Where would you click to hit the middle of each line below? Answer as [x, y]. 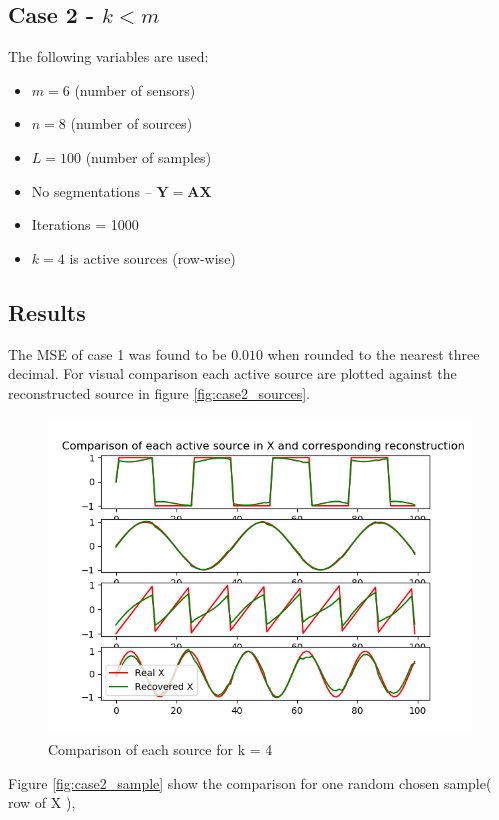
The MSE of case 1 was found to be [117, 353]
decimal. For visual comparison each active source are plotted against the [232, 373]
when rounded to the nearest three [373, 353]
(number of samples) [148, 156]
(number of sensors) [135, 89]
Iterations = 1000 [85, 224]
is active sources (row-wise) [152, 257]
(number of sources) [131, 123]
